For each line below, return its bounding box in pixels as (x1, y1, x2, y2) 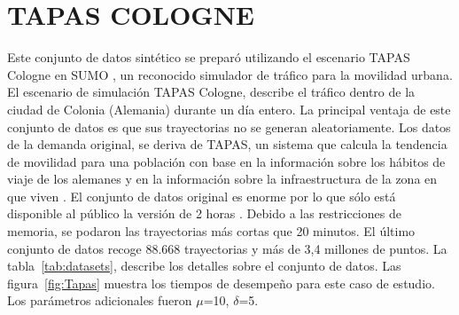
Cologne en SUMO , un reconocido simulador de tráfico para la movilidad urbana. (7, 65, 453, 83)
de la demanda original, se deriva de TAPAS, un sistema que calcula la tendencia (7, 135, 447, 154)
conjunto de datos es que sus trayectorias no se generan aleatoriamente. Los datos (7, 117, 451, 136)
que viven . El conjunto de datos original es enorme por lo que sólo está (7, 186, 396, 205)
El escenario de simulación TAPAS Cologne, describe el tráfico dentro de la (7, 83, 416, 101)
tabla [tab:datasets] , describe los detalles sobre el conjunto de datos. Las (7, 256, 401, 275)
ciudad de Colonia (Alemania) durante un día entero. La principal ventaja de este (7, 99, 451, 118)
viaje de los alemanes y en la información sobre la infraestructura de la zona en (7, 169, 438, 188)
